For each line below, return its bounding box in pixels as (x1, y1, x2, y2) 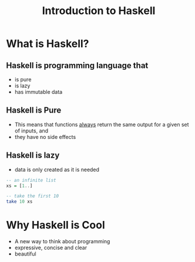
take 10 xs (6, 199, 33, 205)
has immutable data (14, 89, 63, 95)
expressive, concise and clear (14, 244, 87, 251)
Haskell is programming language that (6, 60, 149, 70)
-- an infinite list (6, 177, 57, 183)
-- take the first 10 (6, 193, 59, 199)
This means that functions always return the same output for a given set (14, 121, 189, 128)
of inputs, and (14, 127, 49, 134)
